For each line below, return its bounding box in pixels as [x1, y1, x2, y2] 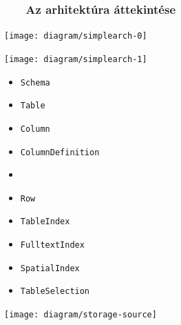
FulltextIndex [20, 240, 85, 250]
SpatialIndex [20, 263, 80, 273]
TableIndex [20, 217, 70, 227]
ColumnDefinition [20, 147, 100, 157]
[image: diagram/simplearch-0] [4, 31, 147, 41]
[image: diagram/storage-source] [4, 310, 157, 320]
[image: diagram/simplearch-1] [4, 54, 147, 64]
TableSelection [20, 286, 90, 297]
